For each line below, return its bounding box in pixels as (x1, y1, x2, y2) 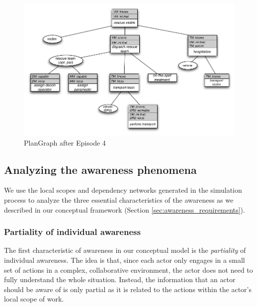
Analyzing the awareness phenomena (4, 161, 197, 177)
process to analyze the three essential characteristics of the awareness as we (4, 194, 234, 205)
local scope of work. (4, 294, 64, 304)
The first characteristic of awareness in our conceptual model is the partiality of (4, 245, 246, 255)
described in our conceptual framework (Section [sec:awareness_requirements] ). (4, 204, 245, 215)
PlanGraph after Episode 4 (24, 137, 106, 148)
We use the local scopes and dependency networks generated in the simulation (4, 185, 242, 195)
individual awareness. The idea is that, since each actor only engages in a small (4, 254, 245, 265)
